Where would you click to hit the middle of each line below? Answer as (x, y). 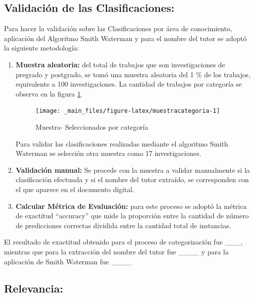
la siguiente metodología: (42, 48)
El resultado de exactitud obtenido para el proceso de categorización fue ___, (123, 242)
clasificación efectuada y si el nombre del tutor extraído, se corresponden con (132, 179)
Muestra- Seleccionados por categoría (92, 127)
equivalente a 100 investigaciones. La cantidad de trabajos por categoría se (129, 84)
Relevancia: (34, 288)
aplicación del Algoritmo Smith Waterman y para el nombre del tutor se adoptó (125, 38)
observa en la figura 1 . (49, 93)
